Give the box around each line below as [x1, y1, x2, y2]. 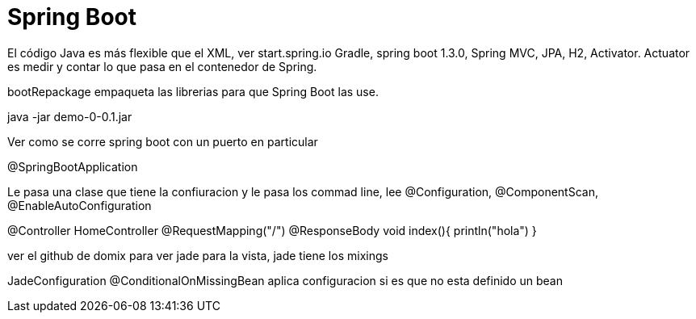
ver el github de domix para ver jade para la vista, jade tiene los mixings [7, 248, 388, 262]
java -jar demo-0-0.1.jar [7, 109, 132, 124]
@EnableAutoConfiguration [7, 198, 152, 212]
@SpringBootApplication [7, 159, 138, 174]
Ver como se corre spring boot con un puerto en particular [7, 134, 318, 149]
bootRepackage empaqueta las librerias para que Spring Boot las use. [7, 84, 379, 99]
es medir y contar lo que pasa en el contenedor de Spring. [7, 59, 317, 73]
